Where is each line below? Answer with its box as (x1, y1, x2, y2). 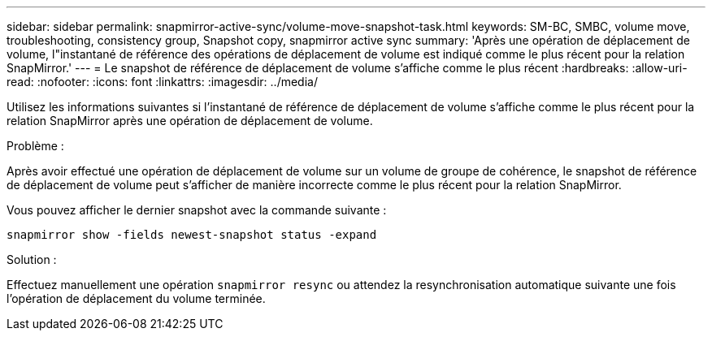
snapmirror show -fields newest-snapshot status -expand (7, 228, 377, 241)
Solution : (7, 253, 57, 266)
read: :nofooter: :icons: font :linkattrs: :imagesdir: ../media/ (7, 75, 318, 89)
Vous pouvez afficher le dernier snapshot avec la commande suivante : (7, 203, 387, 217)
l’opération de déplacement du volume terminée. (7, 292, 266, 305)
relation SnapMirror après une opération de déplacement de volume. (7, 114, 373, 127)
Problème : (7, 139, 64, 153)
